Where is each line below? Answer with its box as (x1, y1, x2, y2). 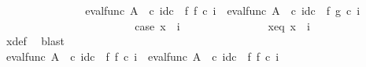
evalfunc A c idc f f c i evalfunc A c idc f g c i (85, 2, 360, 18)
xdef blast (6, 33, 65, 49)
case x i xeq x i (135, 17, 310, 33)
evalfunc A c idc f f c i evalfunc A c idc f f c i (6, 48, 279, 64)
